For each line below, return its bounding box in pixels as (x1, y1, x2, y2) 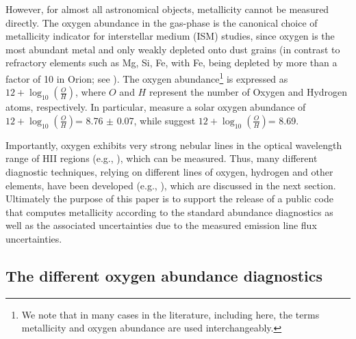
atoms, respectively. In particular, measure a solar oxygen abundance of (5, 100, 306, 114)
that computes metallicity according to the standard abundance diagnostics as (5, 204, 333, 219)
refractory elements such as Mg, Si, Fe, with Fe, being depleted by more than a (5, 55, 338, 70)
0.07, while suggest (116, 113, 196, 127)
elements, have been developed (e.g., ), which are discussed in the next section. (5, 178, 336, 192)
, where (75, 85, 106, 99)
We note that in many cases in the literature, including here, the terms (21, 307, 320, 321)
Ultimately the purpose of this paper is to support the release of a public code (5, 191, 333, 206)
